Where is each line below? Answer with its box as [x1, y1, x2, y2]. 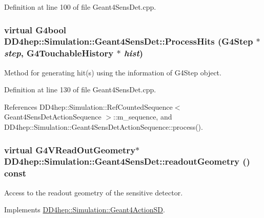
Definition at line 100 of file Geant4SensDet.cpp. [4, 2, 156, 12]
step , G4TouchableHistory [4, 47, 114, 60]
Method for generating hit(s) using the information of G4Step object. [4, 67, 221, 77]
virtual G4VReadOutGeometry [4, 143, 136, 156]
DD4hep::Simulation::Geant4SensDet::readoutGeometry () [4, 155, 250, 168]
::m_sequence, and [113, 111, 172, 122]
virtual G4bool [4, 23, 67, 36]
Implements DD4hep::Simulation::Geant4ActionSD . [4, 204, 165, 215]
